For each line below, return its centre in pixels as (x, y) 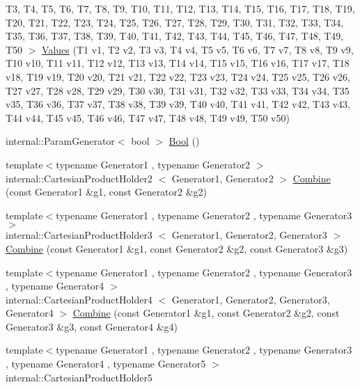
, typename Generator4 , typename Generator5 (106, 364)
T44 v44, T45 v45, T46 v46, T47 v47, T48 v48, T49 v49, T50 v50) (148, 117)
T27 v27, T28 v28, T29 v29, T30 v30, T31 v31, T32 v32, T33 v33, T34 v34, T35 (178, 90)
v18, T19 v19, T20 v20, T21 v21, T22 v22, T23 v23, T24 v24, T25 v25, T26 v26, (178, 76)
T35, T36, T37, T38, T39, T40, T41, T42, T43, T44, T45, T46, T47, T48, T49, (175, 36)
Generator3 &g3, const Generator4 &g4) (92, 326)
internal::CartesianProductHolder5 (79, 377)
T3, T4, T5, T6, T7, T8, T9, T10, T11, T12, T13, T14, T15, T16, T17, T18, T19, (180, 8)
